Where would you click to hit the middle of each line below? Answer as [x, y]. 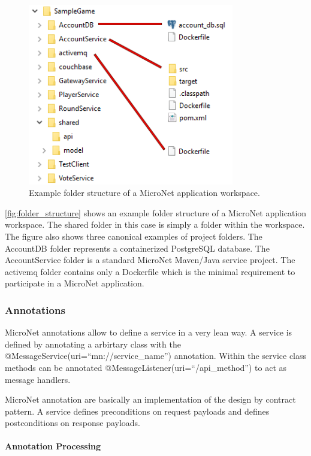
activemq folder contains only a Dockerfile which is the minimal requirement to [150, 271]
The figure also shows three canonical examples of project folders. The [134, 236]
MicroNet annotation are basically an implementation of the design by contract [150, 399]
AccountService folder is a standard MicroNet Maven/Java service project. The [150, 260]
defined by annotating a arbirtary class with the [93, 344]
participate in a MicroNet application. [75, 283]
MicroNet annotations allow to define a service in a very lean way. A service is [149, 332]
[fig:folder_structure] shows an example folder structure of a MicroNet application [156, 212]
